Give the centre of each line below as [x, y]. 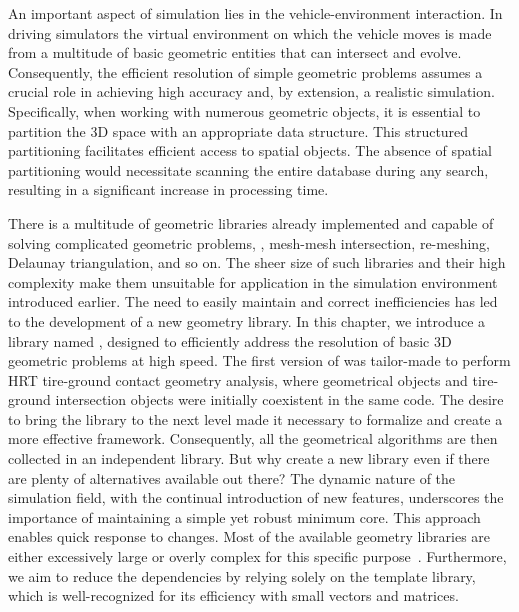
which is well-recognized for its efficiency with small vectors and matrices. [233, 595]
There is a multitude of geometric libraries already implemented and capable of [251, 222]
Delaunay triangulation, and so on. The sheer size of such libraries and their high [257, 262]
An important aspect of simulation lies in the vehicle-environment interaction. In [255, 13]
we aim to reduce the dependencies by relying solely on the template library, [242, 575]
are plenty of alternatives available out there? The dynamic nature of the [232, 477]
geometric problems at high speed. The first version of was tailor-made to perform [259, 360]
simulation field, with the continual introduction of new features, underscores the [256, 497]
